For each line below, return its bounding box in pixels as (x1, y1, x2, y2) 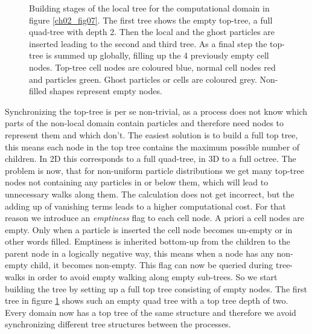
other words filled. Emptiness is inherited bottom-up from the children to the (5, 235, 290, 248)
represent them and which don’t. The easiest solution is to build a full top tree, (5, 128, 298, 141)
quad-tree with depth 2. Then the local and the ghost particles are (29, 25, 275, 38)
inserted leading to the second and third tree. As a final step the (29, 37, 267, 50)
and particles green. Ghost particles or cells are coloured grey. (29, 72, 257, 85)
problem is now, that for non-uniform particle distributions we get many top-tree (5, 164, 304, 176)
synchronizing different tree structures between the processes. (5, 318, 231, 330)
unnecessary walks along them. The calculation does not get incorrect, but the (5, 187, 294, 200)
